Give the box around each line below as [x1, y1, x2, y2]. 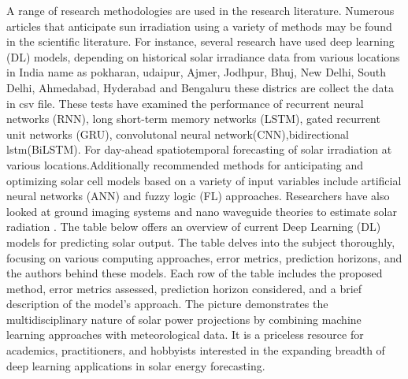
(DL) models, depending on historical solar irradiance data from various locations [6, 48, 400, 65]
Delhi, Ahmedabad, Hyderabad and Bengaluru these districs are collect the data [6, 79, 394, 95]
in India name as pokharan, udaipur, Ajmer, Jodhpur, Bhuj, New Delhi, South [6, 64, 386, 80]
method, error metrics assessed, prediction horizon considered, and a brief [6, 280, 362, 296]
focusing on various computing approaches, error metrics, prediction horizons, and [6, 249, 402, 266]
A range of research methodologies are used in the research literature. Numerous [6, 2, 395, 18]
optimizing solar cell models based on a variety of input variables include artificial [6, 172, 402, 188]
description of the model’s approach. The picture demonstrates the [6, 295, 328, 312]
